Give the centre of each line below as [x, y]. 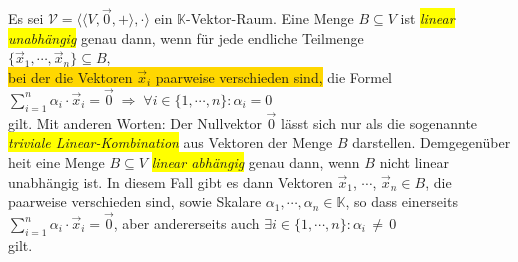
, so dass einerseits [401, 201]
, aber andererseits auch [186, 223]
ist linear [427, 18]
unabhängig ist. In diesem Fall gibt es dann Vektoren [170, 181]
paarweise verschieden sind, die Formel [274, 77]
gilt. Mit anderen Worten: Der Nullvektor [135, 122]
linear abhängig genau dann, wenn [255, 162]
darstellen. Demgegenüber [431, 142]
